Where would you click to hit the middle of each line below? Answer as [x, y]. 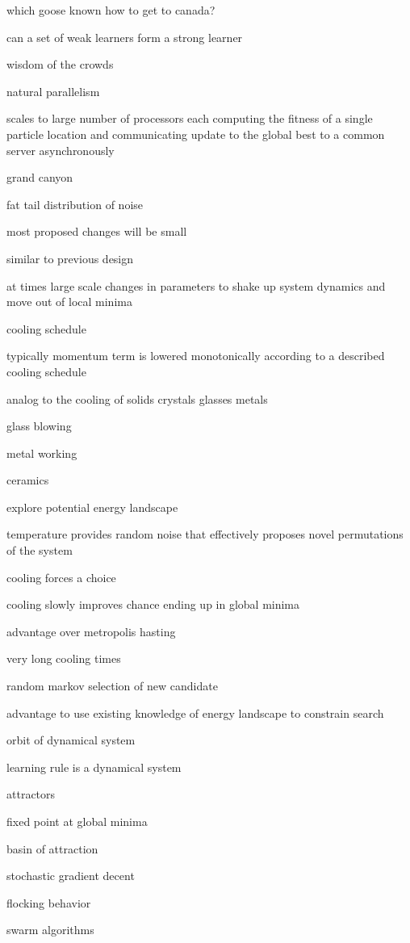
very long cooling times [64, 658]
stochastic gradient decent [71, 876]
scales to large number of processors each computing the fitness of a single [190, 118]
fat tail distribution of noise [75, 204]
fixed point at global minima [77, 821]
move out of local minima [69, 302]
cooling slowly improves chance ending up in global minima [153, 604]
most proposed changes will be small [97, 231]
